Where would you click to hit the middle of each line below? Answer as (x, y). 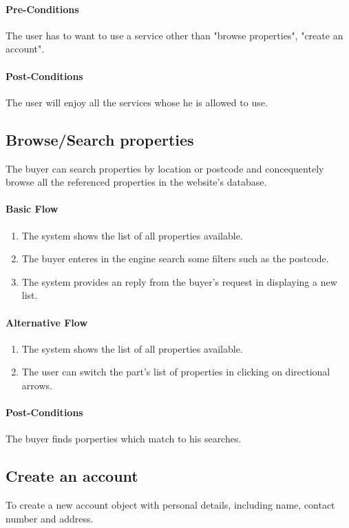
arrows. (37, 385)
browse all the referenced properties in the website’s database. (136, 182)
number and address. (50, 518)
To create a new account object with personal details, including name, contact (170, 505)
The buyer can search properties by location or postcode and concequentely (165, 168)
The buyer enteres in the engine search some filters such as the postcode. (175, 258)
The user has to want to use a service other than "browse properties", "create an (174, 35)
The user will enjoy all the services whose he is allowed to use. (137, 102)
